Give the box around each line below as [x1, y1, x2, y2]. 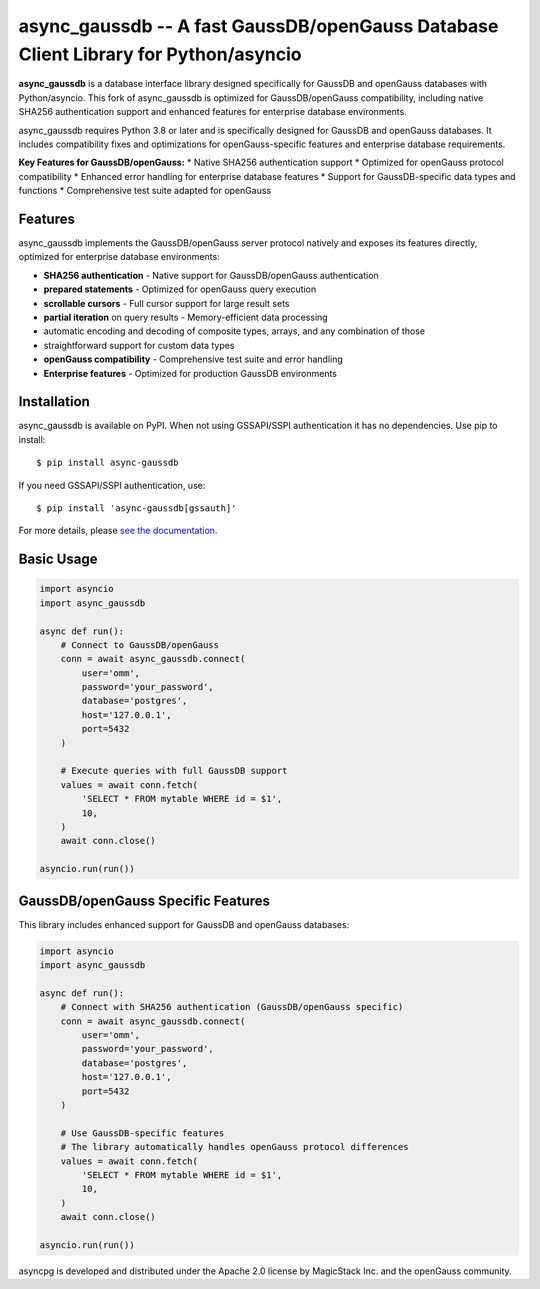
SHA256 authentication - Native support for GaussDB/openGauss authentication [43, 269, 379, 281]
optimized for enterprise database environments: [18, 251, 220, 263]
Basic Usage [18, 551, 98, 568]
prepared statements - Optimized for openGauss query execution [43, 283, 317, 295]
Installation [18, 393, 90, 410]
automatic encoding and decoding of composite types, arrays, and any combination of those [43, 325, 425, 337]
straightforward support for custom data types [43, 339, 235, 351]
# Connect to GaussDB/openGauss [60, 639, 220, 650]
